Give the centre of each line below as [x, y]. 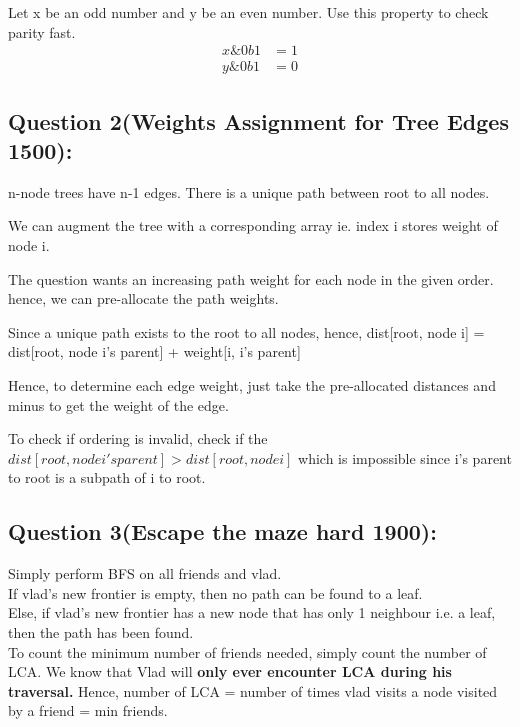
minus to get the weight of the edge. [118, 404]
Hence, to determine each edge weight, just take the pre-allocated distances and [252, 385]
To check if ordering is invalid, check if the [138, 438]
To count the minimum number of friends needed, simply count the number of [247, 651]
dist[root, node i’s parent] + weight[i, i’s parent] [154, 351]
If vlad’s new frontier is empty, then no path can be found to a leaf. [215, 592]
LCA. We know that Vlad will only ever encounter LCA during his [230, 671]
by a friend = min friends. [88, 710]
